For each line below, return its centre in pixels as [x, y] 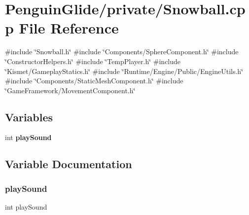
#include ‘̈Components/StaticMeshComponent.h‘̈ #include [94, 81]
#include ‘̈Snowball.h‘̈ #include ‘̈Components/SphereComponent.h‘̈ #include [122, 52]
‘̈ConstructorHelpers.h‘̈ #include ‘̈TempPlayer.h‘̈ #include [93, 61]
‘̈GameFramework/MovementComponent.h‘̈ [70, 90]
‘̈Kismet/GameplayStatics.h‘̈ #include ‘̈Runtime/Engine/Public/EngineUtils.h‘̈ [124, 71]
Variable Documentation [69, 164]
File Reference [69, 28]
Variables [29, 117]
